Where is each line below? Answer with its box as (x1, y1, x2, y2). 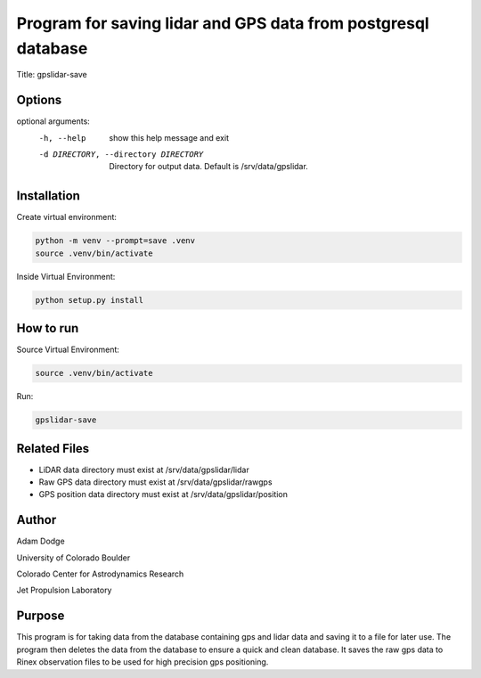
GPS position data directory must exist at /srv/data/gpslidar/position (38, 489, 289, 500)
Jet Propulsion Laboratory (16, 584, 112, 596)
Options (16, 93, 62, 108)
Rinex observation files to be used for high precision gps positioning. (16, 657, 269, 667)
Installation (16, 188, 80, 204)
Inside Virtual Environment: (16, 271, 116, 282)
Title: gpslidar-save (16, 69, 88, 80)
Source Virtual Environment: (16, 344, 120, 355)
